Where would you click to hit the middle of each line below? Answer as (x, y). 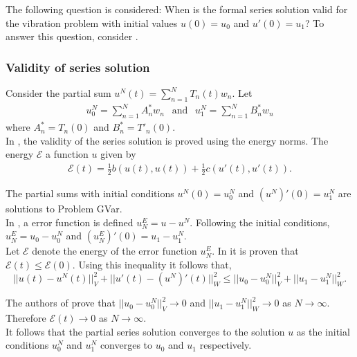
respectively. (226, 345)
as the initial (323, 331)
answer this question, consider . (72, 36)
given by (118, 154)
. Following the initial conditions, (260, 222)
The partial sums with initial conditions (90, 193)
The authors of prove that (61, 303)
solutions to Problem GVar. (64, 209)
